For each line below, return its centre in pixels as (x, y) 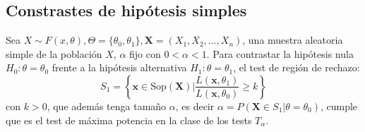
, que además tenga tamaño (107, 106)
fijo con (145, 53)
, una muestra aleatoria (293, 40)
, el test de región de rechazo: (297, 67)
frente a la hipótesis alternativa (119, 67)
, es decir (195, 106)
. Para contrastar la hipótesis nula (280, 53)
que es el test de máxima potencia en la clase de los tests (129, 120)
